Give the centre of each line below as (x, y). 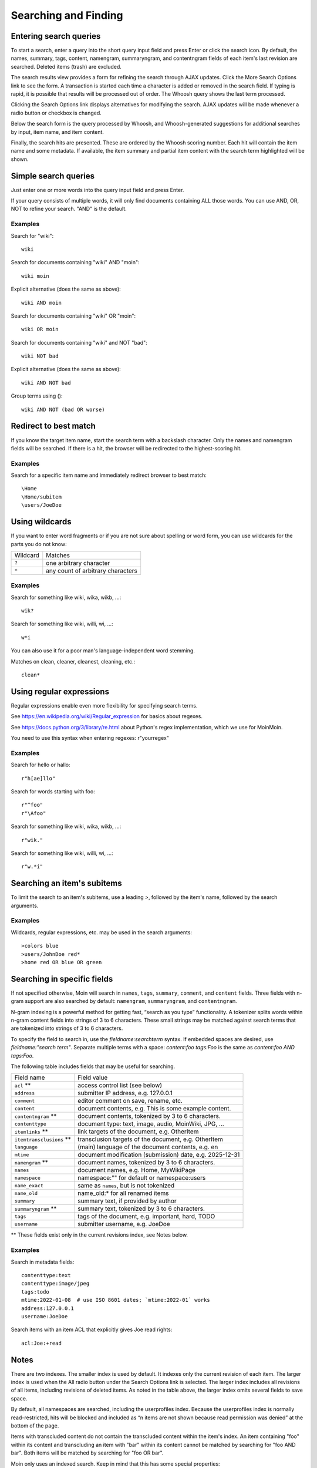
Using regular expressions (60, 691)
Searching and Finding (67, 15)
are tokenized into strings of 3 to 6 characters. (67, 1028)
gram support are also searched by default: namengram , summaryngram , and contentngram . (124, 1001)
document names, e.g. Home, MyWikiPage (136, 1170)
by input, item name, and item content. (57, 132)
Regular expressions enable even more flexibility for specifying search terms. (104, 705)
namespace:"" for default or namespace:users (141, 1178)
